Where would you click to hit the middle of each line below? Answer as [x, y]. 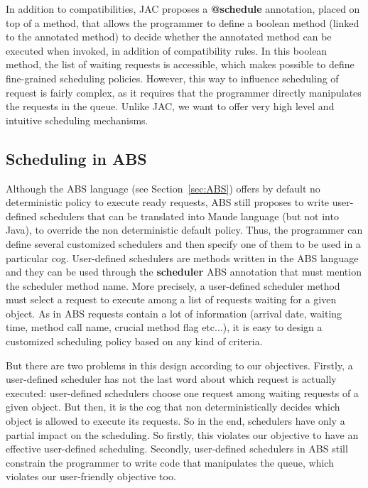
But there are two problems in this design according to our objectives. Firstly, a [179, 365]
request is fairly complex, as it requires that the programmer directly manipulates [184, 92]
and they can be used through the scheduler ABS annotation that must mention [184, 272]
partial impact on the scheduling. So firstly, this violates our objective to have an [182, 434]
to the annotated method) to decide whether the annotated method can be [169, 37]
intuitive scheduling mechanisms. [77, 120]
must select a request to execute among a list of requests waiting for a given [171, 299]
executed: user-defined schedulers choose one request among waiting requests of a [182, 392]
